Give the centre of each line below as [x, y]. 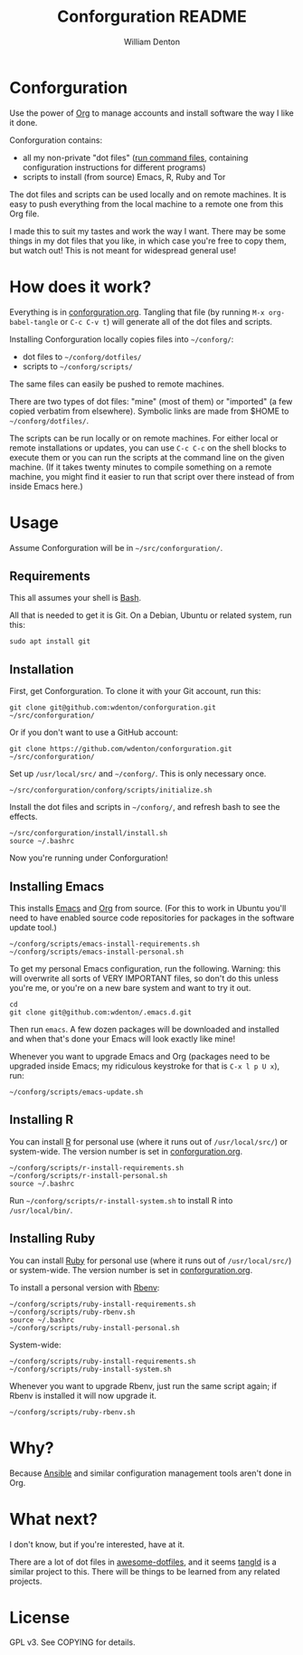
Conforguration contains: [56, 140]
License [40, 1617]
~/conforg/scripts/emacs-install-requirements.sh [105, 944]
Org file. [24, 214]
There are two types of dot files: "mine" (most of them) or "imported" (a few [151, 401]
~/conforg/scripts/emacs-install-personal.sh [96, 952]
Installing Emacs [57, 886]
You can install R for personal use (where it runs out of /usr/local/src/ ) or [148, 1141]
